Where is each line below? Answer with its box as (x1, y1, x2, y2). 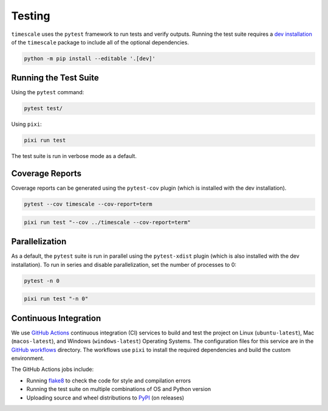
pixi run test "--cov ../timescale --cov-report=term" (24, 219, 191, 226)
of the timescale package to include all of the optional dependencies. (11, 38, 190, 46)
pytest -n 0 (24, 277, 60, 284)
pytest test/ (24, 105, 63, 112)
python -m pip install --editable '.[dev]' (24, 55, 156, 62)
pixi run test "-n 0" (24, 295, 89, 302)
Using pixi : (11, 120, 42, 128)
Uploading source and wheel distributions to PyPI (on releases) (26, 394, 185, 401)
